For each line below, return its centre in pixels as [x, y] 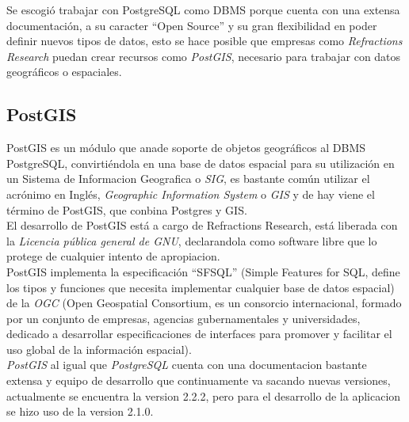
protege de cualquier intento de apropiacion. [113, 256]
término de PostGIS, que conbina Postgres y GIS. [127, 209]
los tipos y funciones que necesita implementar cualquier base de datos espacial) [201, 287]
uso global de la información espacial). [99, 349]
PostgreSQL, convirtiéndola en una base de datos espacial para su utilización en [201, 163]
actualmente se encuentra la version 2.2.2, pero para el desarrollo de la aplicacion [204, 395]
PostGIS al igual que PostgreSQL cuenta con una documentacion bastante [187, 365]
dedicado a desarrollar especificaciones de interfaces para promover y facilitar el [199, 334]
